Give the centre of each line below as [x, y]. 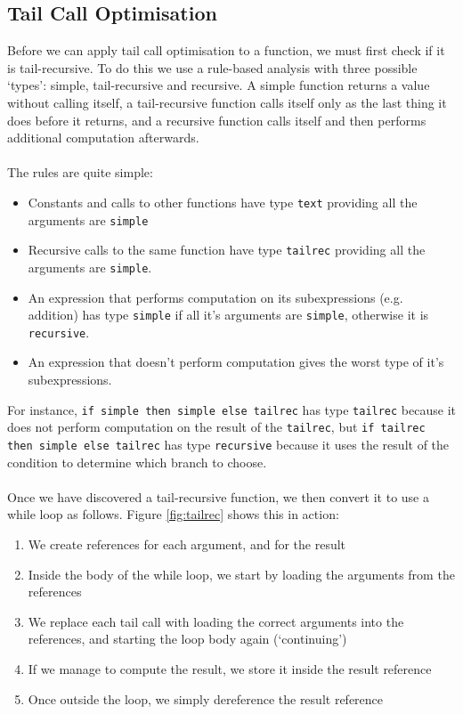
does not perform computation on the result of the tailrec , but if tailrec [216, 427]
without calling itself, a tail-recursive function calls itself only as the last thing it [227, 102]
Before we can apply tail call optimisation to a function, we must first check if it [226, 50]
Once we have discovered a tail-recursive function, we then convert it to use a [218, 496]
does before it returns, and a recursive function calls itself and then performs [217, 120]
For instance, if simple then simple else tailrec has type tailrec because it [231, 409]
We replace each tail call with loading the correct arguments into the [216, 621]
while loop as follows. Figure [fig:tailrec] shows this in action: [173, 514]
